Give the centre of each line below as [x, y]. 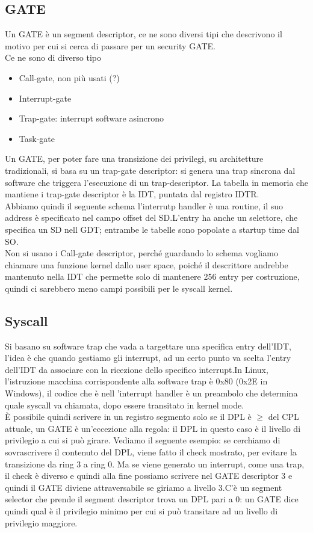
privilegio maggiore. [41, 522]
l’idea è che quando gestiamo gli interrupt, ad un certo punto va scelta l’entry [148, 358]
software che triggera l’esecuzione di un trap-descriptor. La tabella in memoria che [156, 182]
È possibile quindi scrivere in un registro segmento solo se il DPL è [128, 417]
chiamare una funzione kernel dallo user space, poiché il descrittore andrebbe [147, 264]
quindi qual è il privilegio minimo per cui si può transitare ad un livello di [141, 511]
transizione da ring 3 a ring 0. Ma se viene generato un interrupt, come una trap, [155, 464]
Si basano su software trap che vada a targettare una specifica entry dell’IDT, [148, 346]
